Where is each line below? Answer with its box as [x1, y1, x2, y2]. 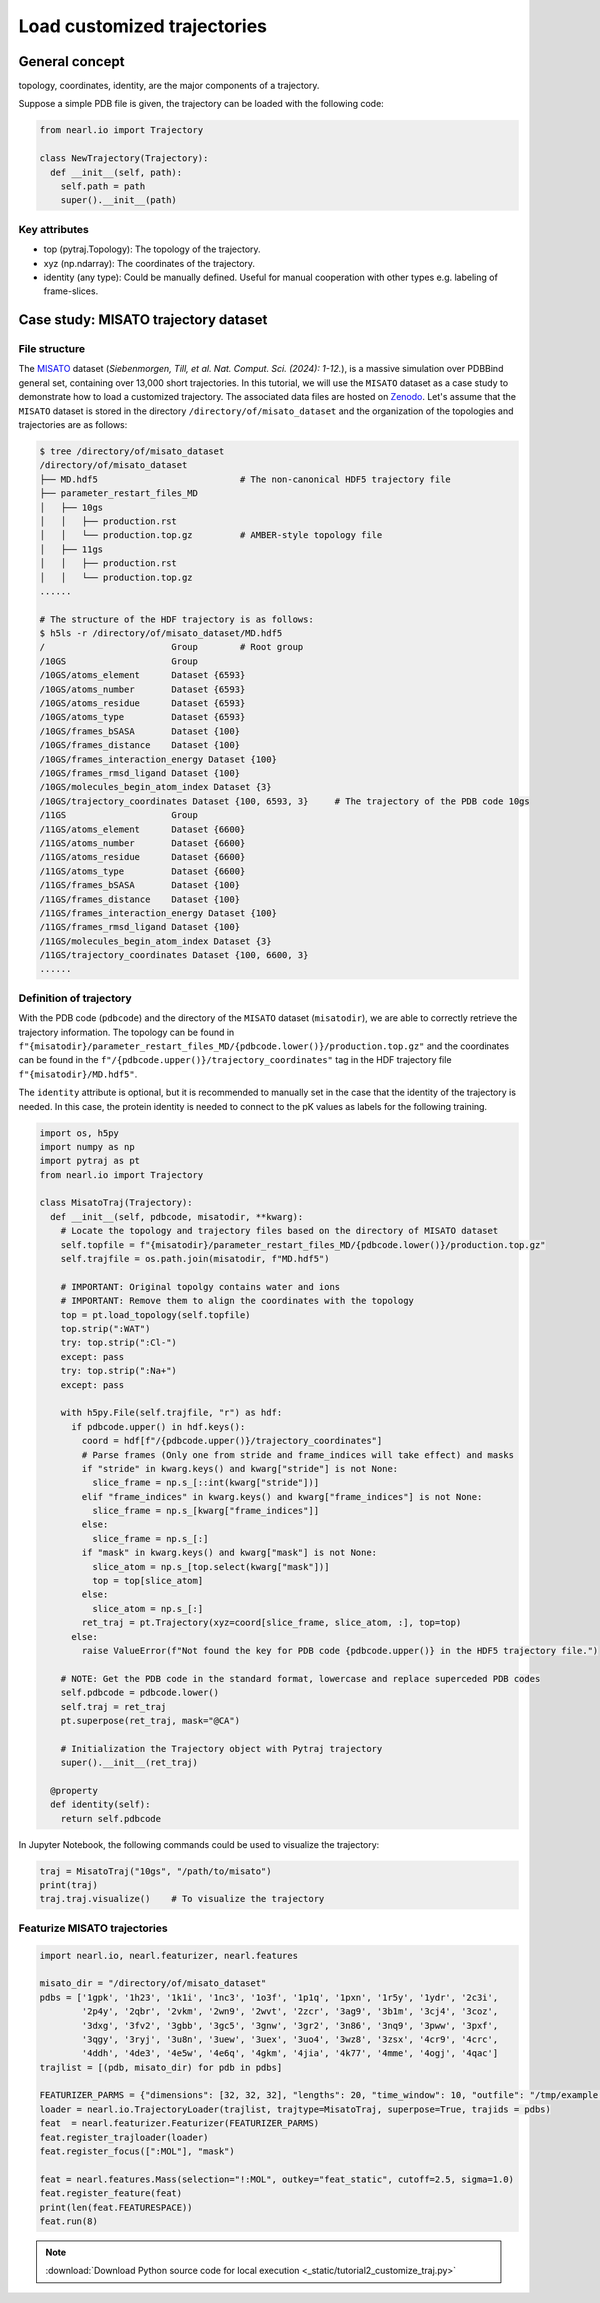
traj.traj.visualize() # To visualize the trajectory [39, 1893, 325, 1905]
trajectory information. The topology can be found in [18, 1026, 235, 1038]
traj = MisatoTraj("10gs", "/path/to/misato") [39, 1865, 272, 1877]
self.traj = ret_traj [60, 1701, 167, 1712]
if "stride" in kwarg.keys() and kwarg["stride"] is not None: [81, 1463, 399, 1474]
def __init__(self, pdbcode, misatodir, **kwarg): [50, 1211, 304, 1222]
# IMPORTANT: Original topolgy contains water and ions [60, 1281, 341, 1292]
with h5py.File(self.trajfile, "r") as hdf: [60, 1407, 283, 1419]
